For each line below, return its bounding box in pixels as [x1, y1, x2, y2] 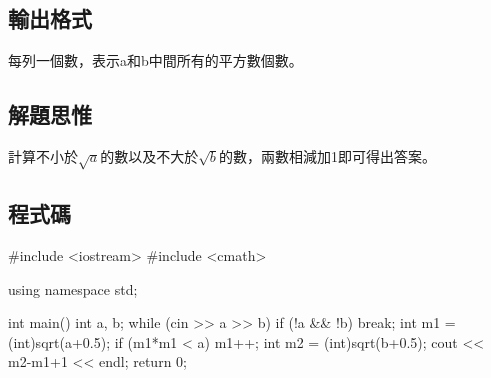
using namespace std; [8, 278, 138, 299]
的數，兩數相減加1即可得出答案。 [218, 146, 436, 166]
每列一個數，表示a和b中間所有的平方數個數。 [8, 50, 303, 71]
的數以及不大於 [100, 146, 199, 166]
